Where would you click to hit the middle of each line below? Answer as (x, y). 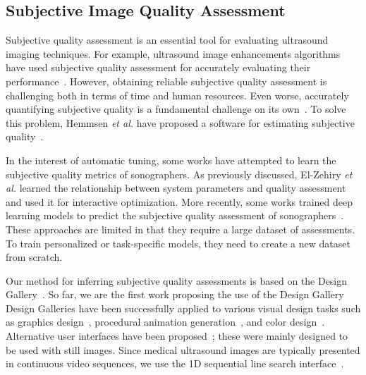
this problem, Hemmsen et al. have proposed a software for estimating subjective (180, 122)
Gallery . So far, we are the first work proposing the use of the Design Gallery (175, 294)
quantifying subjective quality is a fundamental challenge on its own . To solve (176, 109)
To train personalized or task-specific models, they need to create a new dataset (178, 243)
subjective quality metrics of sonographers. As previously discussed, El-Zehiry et (179, 174)
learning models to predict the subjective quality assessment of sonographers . (175, 215)
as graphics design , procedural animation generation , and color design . (165, 322)
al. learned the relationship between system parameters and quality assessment (176, 188)
